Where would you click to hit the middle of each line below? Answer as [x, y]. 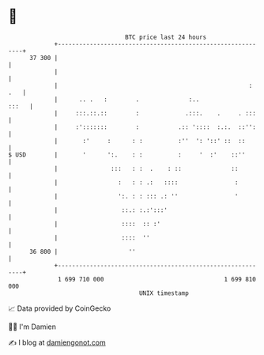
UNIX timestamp [164, 293]
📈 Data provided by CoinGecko [60, 308]
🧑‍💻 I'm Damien [32, 327]
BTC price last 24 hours [166, 37]
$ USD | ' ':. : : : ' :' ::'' [127, 155]
